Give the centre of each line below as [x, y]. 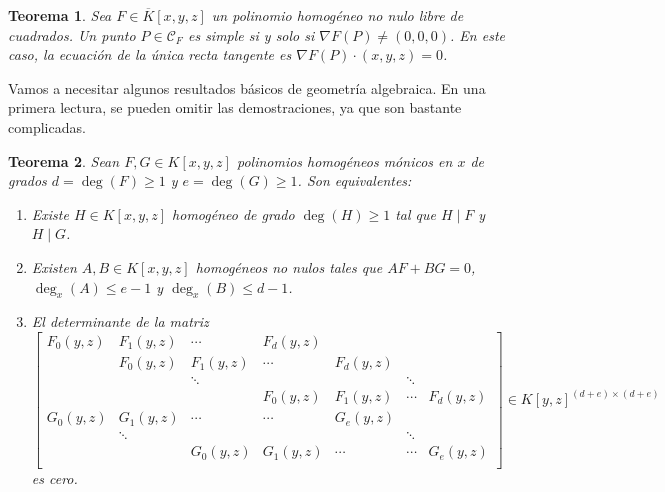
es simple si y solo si [251, 34]
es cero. [54, 478]
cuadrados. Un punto [72, 34]
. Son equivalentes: [354, 180]
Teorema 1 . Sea [60, 15]
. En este [477, 34]
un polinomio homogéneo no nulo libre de [337, 15]
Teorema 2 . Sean [64, 160]
